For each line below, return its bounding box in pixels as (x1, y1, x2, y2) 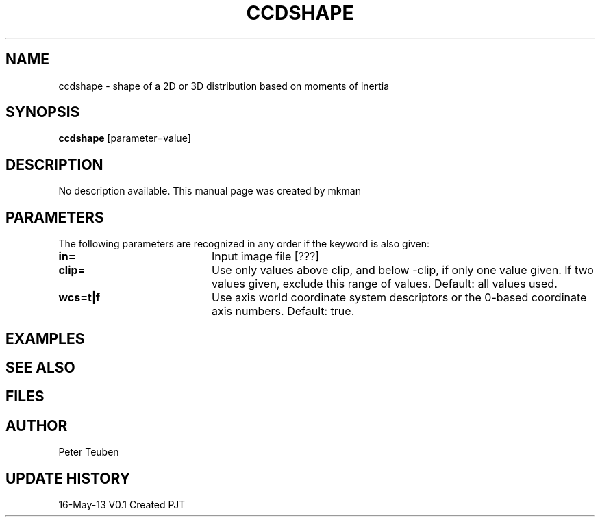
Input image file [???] (211, 249, 319, 264)
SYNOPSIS (5, 103, 80, 121)
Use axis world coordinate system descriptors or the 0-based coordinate (211, 290, 587, 305)
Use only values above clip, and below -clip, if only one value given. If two (211, 263, 594, 277)
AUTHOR (5, 417, 68, 434)
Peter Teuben (58, 446, 119, 458)
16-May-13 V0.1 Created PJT (58, 499, 186, 511)
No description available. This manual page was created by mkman (58, 185, 361, 197)
